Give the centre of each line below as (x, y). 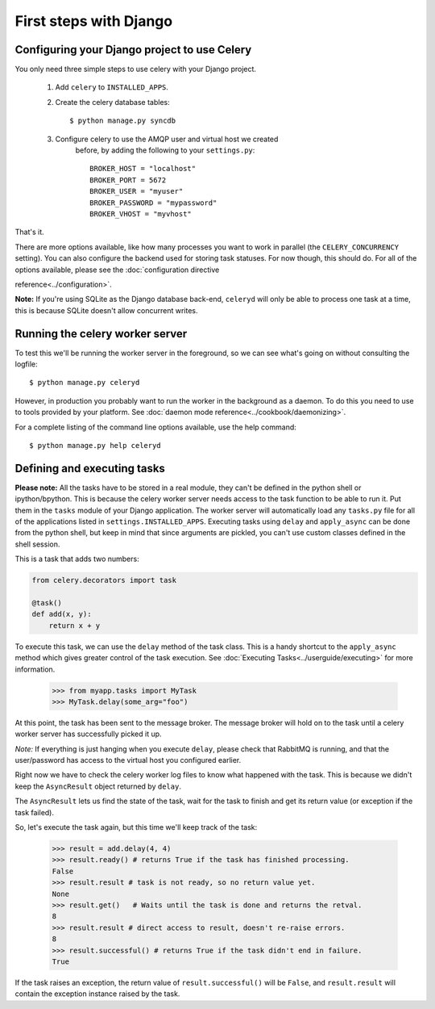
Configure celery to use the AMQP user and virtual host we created (167, 139)
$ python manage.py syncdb (123, 121)
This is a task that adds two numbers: (77, 559)
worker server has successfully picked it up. (88, 734)
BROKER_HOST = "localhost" (143, 169)
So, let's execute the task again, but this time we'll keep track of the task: (136, 827)
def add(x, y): (62, 614)
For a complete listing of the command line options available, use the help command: (156, 427)
